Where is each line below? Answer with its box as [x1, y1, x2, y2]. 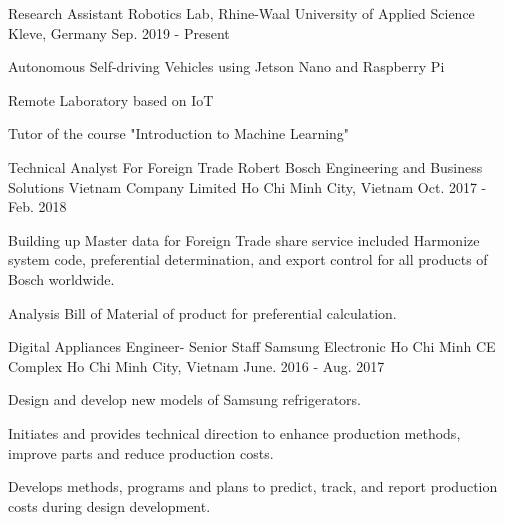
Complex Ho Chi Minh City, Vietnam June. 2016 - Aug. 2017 [8, 355, 385, 376]
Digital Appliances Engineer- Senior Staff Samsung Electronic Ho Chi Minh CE [8, 336, 496, 357]
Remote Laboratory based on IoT [8, 89, 214, 110]
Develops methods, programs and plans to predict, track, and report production [8, 476, 498, 497]
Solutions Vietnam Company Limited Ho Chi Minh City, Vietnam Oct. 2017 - [8, 176, 487, 197]
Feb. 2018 [8, 196, 67, 217]
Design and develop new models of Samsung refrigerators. [8, 389, 361, 410]
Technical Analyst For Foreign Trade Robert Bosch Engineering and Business [8, 156, 483, 177]
